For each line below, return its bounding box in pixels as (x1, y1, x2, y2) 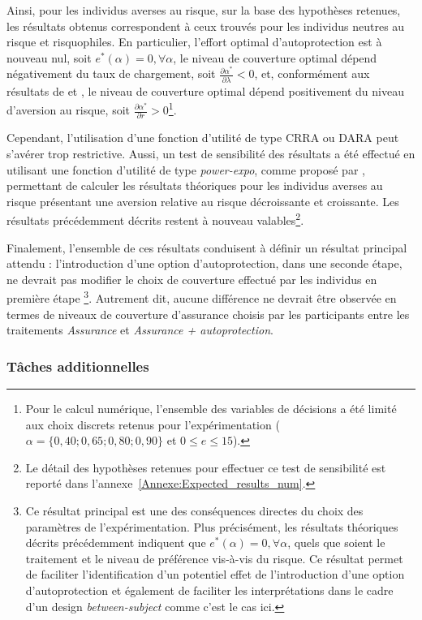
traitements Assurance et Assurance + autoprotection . (6, 321, 273, 338)
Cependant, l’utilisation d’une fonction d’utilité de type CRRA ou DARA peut (6, 129, 399, 146)
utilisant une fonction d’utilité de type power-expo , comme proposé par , (6, 161, 365, 178)
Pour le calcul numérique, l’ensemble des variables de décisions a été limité (25, 399, 397, 416)
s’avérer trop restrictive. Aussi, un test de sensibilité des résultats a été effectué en (6, 144, 416, 161)
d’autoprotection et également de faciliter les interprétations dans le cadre (25, 581, 394, 598)
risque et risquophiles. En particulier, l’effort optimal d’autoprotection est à (6, 33, 382, 50)
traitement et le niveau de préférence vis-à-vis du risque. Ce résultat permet (25, 549, 403, 566)
